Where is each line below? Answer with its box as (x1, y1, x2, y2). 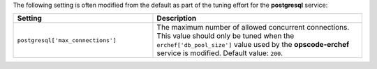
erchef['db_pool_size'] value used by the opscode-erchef (156, 40, 350, 50)
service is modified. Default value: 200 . (156, 48, 283, 58)
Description (156, 14, 197, 23)
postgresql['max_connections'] (17, 37, 117, 44)
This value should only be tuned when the (156, 31, 295, 41)
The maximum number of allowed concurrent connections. (156, 23, 350, 32)
